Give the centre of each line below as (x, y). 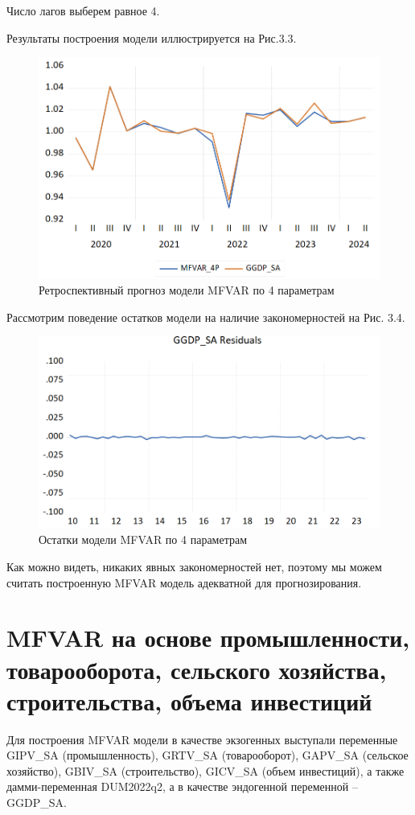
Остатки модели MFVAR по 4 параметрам (143, 539)
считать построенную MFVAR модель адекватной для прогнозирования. (184, 582)
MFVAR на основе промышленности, (208, 638)
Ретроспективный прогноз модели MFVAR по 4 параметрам (187, 290)
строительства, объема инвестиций (189, 700)
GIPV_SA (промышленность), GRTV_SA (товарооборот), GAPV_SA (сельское (207, 755)
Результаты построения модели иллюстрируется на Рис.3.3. (152, 37)
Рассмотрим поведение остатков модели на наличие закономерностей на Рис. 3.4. (206, 317)
